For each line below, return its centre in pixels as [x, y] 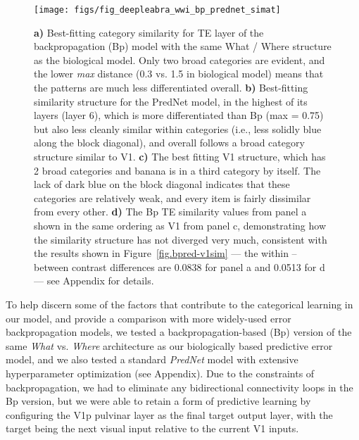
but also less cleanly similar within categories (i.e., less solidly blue [178, 128]
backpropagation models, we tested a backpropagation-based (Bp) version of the [179, 332]
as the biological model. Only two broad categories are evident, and [179, 59]
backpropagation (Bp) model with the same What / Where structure [183, 46]
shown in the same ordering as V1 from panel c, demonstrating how [180, 225]
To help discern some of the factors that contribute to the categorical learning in [179, 304]
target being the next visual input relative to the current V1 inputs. [152, 428]
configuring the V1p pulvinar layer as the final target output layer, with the [169, 414]
